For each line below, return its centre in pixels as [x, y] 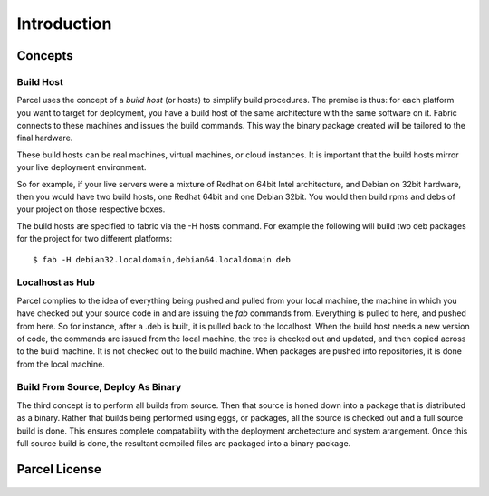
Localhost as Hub [56, 282]
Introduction [64, 24]
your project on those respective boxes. [91, 209]
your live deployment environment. [81, 167]
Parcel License [59, 469]
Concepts [45, 56]
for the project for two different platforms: [95, 239]
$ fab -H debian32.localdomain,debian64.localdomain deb [162, 259]
